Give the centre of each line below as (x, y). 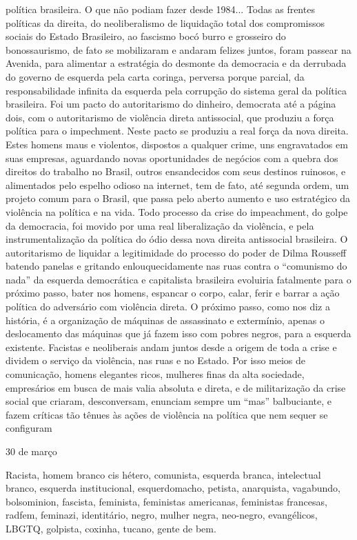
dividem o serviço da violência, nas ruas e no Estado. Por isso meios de (156, 360)
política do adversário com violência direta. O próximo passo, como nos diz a (168, 307)
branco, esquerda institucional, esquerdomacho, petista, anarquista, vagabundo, (173, 488)
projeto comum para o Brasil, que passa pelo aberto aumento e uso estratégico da (178, 198)
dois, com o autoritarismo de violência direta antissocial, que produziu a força (170, 117)
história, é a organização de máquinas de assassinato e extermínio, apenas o (165, 320)
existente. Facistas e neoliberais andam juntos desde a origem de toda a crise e (171, 347)
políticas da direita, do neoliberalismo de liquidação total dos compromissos (165, 22)
